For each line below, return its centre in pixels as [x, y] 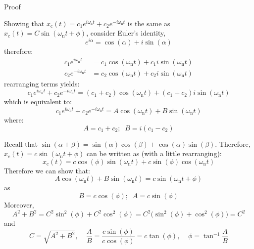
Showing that [24, 23]
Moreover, [19, 204]
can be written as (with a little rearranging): [154, 153]
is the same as [149, 23]
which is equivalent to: [38, 102]
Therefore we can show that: [47, 170]
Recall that [21, 144]
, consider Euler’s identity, [126, 33]
